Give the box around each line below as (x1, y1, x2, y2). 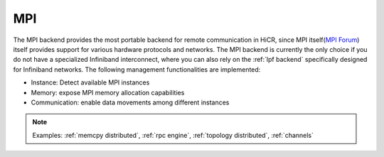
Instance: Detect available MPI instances (31, 78, 150, 87)
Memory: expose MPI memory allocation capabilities (31, 88, 185, 97)
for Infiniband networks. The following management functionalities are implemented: (13, 65, 261, 74)
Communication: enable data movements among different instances (31, 98, 230, 107)
